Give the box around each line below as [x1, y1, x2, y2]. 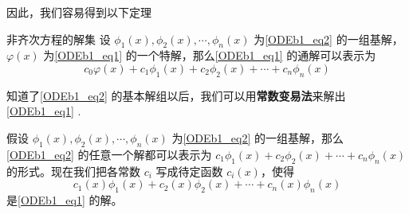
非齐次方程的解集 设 [6, 30, 111, 47]
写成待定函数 [155, 162, 223, 179]
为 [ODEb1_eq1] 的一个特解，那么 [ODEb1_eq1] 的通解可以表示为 [43, 47, 376, 64]
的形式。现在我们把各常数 [6, 162, 140, 179]
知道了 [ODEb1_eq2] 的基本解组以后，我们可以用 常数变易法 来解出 [6, 87, 346, 103]
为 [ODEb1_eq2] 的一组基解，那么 [171, 129, 344, 146]
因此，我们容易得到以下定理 [6, 4, 151, 20]
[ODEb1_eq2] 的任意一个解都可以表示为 [6, 146, 212, 162]
